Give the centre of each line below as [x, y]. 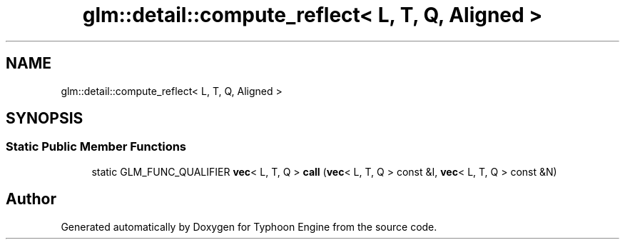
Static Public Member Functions [96, 147]
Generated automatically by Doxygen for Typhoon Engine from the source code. [249, 226]
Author [31, 199]
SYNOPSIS [45, 119]
